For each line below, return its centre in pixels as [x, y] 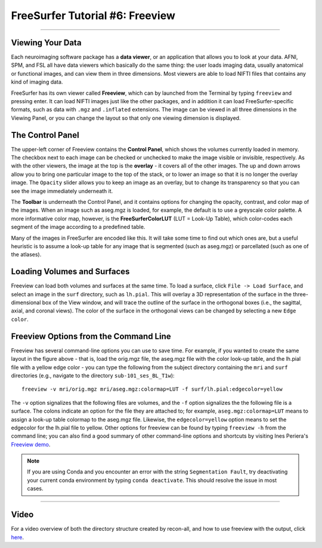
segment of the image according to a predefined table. [78, 227]
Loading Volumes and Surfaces [70, 272]
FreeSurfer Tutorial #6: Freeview [93, 16]
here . [17, 537]
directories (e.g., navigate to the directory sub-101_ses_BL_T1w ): [93, 375]
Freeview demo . [31, 444]
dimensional [26, 303]
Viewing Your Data [46, 43]
